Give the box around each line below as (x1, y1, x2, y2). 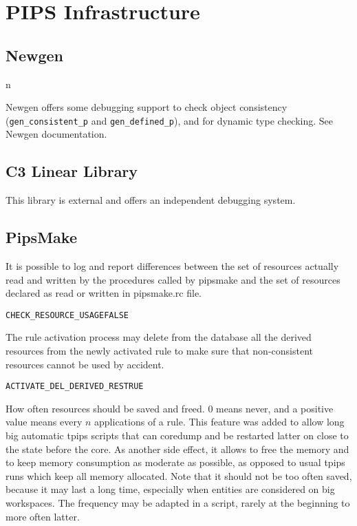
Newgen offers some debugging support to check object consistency (6, 100, 288, 114)
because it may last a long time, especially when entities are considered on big (6, 482, 335, 496)
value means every (6, 414, 83, 429)
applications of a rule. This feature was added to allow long (94, 414, 345, 429)
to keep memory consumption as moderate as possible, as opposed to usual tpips (6, 455, 345, 470)
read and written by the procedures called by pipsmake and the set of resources (6, 272, 340, 286)
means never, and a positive (216, 401, 334, 415)
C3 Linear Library (6, 160, 138, 182)
